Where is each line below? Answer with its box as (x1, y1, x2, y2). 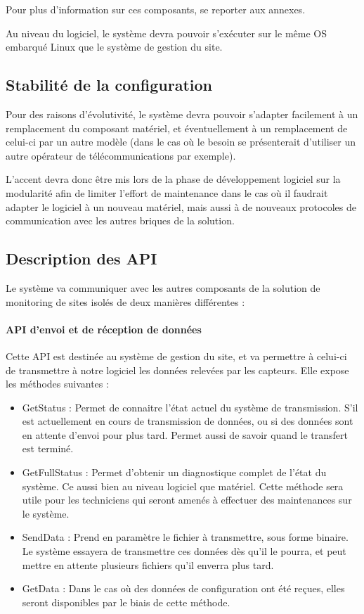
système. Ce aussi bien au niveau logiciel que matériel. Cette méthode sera (22, 478, 344, 493)
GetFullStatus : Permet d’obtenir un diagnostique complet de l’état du (22, 465, 327, 480)
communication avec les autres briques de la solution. (6, 213, 235, 228)
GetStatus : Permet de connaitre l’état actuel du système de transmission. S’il (22, 399, 358, 414)
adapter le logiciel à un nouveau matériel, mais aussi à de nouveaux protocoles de (6, 199, 356, 214)
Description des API (6, 248, 157, 269)
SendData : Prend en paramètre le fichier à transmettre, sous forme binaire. (22, 530, 349, 544)
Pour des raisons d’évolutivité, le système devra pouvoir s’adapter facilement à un (6, 106, 358, 121)
